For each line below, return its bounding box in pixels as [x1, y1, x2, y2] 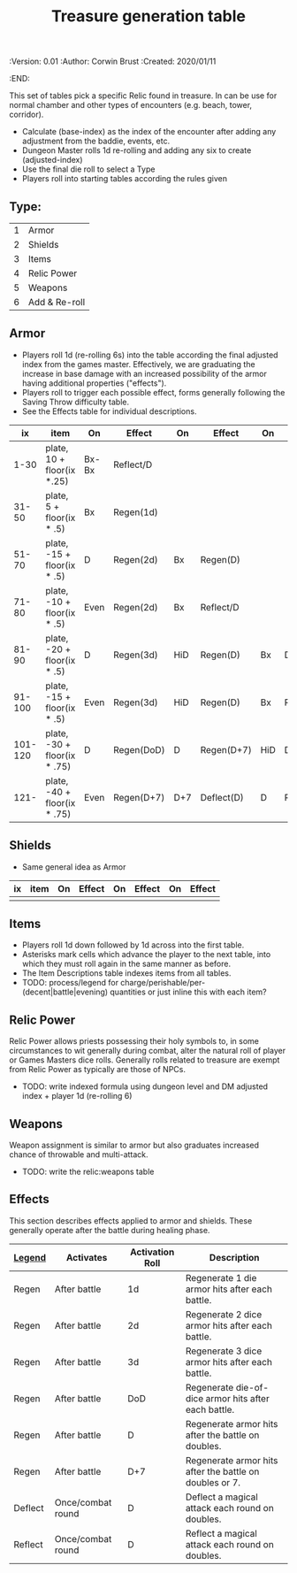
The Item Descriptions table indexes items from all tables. [21, 968, 232, 978]
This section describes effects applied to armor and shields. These [9, 1215, 253, 1226]
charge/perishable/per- [120, 978, 206, 988]
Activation [129, 1246, 175, 1258]
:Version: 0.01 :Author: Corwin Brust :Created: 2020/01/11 [9, 56, 217, 67]
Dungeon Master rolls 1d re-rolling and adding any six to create [21, 145, 252, 156]
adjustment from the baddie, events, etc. [21, 135, 171, 147]
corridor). [9, 109, 44, 120]
